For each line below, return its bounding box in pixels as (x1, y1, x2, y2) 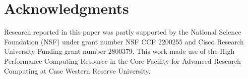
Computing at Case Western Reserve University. (4, 65, 151, 76)
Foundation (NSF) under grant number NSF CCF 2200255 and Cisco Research (4, 36, 244, 46)
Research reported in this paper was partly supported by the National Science (4, 27, 241, 37)
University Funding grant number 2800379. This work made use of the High (4, 46, 235, 56)
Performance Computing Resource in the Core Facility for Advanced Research (4, 55, 241, 66)
